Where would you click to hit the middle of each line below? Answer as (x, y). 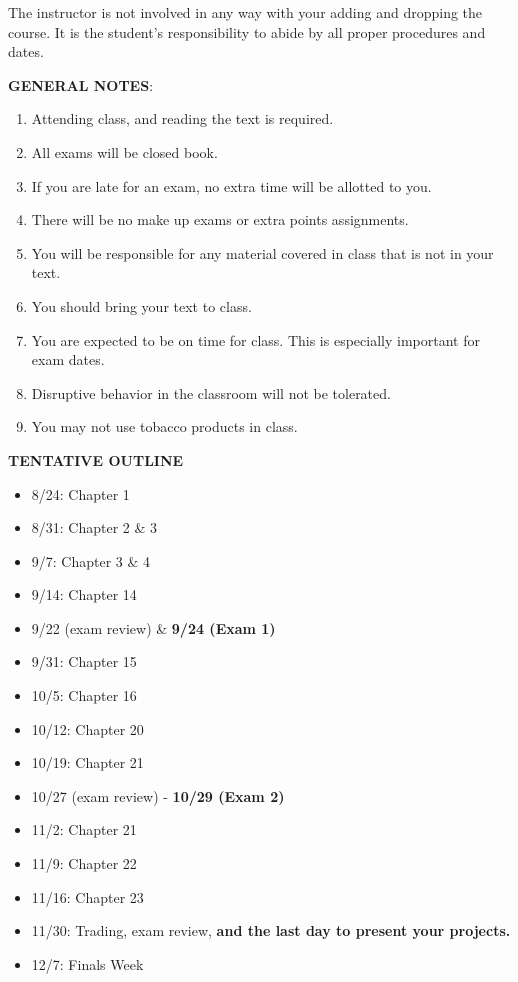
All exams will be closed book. (124, 151)
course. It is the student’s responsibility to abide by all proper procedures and (247, 31)
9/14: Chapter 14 (84, 594)
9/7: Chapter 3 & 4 (91, 560)
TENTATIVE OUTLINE (96, 459)
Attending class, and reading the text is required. (182, 118)
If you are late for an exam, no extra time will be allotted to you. (231, 185)
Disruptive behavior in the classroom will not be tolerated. (211, 392)
